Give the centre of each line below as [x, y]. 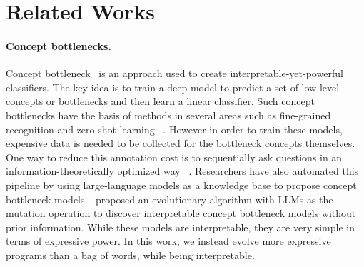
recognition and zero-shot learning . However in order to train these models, [174, 129]
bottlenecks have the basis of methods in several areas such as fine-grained [168, 115]
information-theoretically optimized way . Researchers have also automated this [182, 171]
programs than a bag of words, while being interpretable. [130, 255]
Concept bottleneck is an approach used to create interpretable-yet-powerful [175, 73]
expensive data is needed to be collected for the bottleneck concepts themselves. [181, 143]
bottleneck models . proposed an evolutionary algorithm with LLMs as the [170, 199]
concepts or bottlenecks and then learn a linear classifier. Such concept [160, 101]
